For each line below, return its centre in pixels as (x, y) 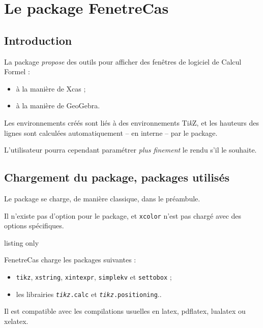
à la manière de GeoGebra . (58, 106)
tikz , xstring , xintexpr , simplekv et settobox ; (94, 276)
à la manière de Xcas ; (51, 88)
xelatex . (16, 321)
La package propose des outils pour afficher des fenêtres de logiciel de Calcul (123, 61)
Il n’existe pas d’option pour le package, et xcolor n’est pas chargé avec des (123, 215)
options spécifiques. (34, 226)
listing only (22, 242)
